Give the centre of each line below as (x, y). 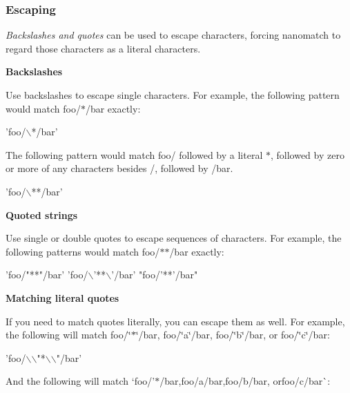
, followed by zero (307, 154)
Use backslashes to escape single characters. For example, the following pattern (173, 95)
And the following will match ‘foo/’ (80, 381)
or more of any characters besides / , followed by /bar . (119, 168)
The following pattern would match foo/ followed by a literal (134, 154)
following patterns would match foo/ (83, 251)
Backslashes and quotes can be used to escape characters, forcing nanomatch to (173, 35)
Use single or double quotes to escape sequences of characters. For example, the (174, 238)
